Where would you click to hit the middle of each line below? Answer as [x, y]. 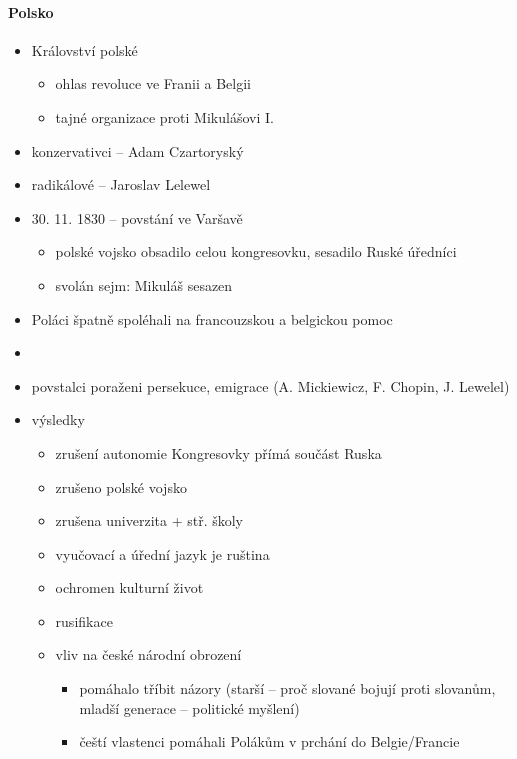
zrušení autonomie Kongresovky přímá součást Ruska [218, 452]
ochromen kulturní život [129, 587]
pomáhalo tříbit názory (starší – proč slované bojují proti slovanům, [287, 688]
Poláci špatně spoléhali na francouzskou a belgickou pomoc [212, 318]
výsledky [58, 419]
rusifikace [84, 620]
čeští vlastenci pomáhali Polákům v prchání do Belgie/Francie [269, 741]
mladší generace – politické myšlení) [189, 707]
